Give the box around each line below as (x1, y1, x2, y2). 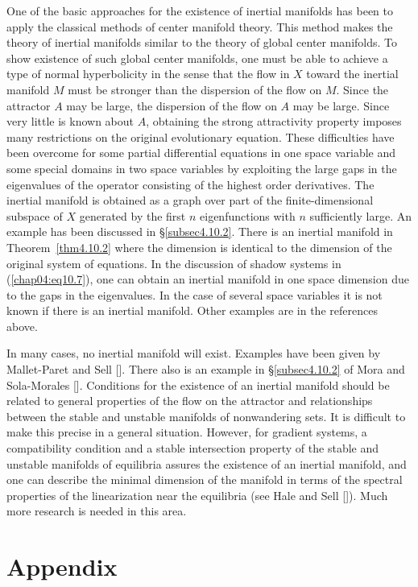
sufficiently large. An (309, 207, 412, 224)
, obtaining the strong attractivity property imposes (146, 113, 402, 130)
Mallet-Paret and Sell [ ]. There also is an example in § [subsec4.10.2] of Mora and (6, 361, 405, 378)
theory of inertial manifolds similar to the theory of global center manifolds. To (6, 34, 398, 51)
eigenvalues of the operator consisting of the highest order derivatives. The (6, 176, 375, 192)
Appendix (6, 550, 118, 583)
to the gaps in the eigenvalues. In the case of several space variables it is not (6, 286, 383, 303)
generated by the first (79, 207, 186, 224)
